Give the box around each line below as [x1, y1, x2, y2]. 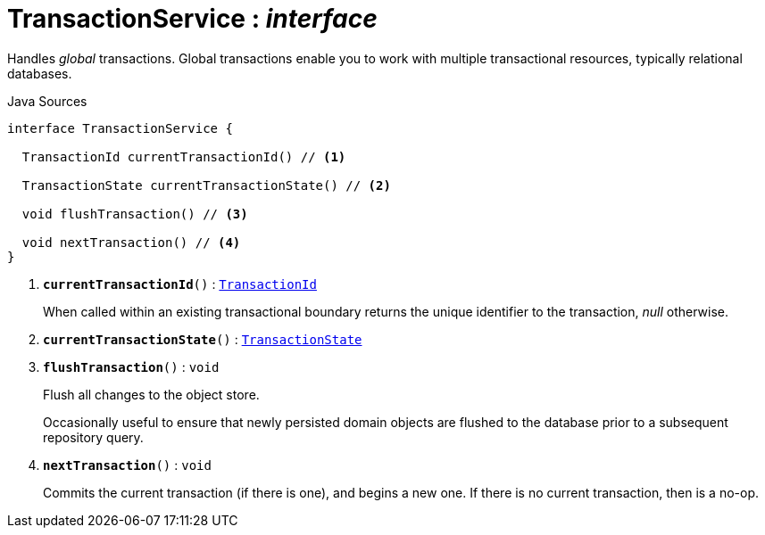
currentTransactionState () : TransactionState [43, 331, 362, 347]
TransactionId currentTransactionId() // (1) [21, 149, 346, 164]
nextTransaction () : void [43, 457, 212, 473]
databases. [7, 65, 72, 81]
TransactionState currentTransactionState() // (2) [21, 177, 391, 193]
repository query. [43, 429, 144, 445]
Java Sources [7, 93, 87, 109]
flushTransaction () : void [43, 358, 220, 374]
